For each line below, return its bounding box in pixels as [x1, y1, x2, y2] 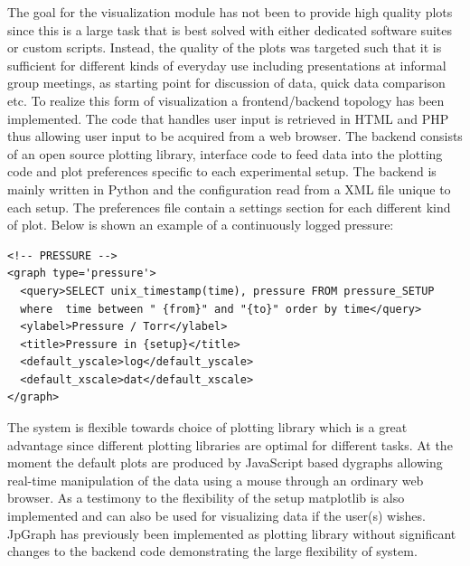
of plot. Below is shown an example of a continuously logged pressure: [7, 215, 394, 234]
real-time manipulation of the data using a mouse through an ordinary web [7, 470, 424, 489]
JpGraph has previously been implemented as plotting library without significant [7, 524, 456, 542]
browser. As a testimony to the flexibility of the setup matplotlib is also [7, 488, 405, 507]
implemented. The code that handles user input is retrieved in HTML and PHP [7, 108, 449, 127]
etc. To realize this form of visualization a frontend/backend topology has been [7, 90, 445, 109]
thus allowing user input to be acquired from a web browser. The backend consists [7, 127, 463, 146]
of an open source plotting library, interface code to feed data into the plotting [7, 144, 443, 163]
